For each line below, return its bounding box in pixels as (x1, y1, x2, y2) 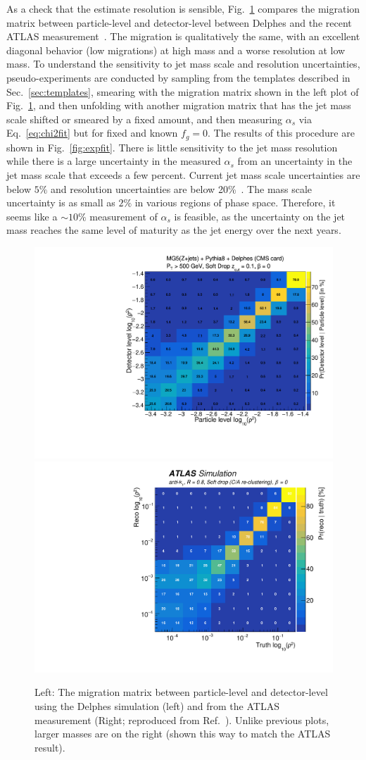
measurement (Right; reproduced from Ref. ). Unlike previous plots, (34, 712, 329, 727)
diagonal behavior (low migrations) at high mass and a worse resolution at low (6, 42, 346, 57)
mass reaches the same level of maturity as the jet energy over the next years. (6, 223, 341, 237)
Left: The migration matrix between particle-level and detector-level (34, 685, 328, 699)
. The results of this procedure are (208, 125, 355, 140)
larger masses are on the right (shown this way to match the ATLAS (34, 726, 331, 741)
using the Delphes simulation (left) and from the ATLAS (34, 699, 279, 714)
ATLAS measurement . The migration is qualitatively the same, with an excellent (6, 29, 360, 44)
